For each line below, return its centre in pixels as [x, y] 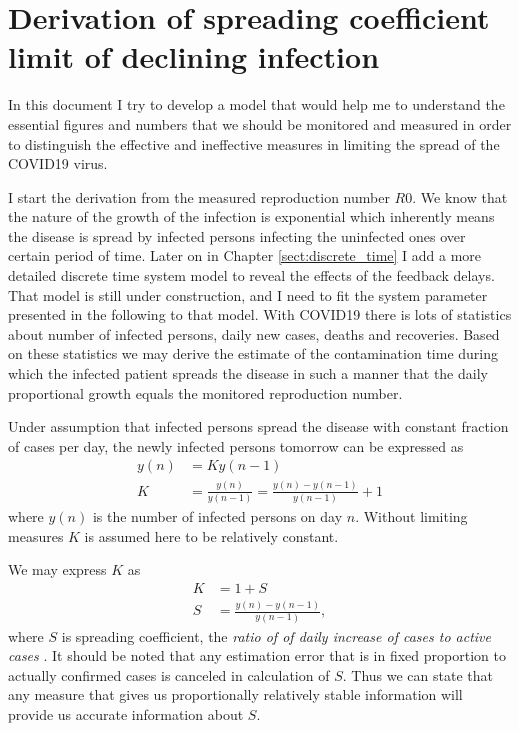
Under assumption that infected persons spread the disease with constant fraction [258, 426]
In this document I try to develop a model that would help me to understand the [256, 104]
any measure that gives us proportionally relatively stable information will [235, 694]
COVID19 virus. [58, 163]
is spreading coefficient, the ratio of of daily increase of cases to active [276, 635]
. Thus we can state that [417, 674]
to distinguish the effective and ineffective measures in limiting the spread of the [254, 143]
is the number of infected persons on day [217, 516]
